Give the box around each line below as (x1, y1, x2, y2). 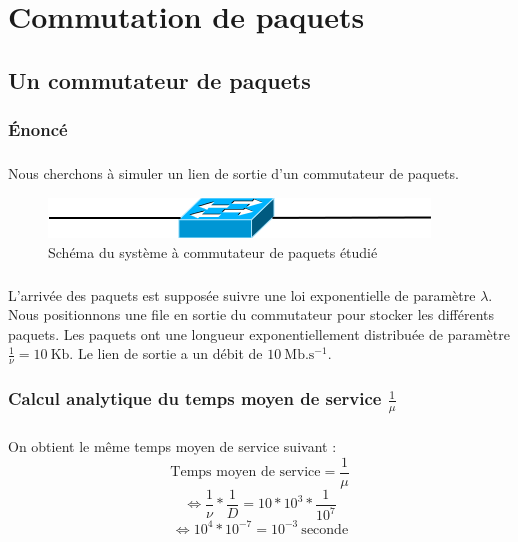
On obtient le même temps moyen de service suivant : (8, 436, 337, 457)
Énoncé (8, 117, 68, 142)
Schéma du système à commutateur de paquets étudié (48, 241, 378, 262)
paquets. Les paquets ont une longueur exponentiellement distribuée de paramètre (8, 323, 510, 344)
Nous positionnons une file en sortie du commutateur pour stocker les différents (8, 304, 495, 325)
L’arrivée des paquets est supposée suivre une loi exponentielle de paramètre (8, 284, 476, 305)
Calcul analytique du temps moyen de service (8, 386, 382, 411)
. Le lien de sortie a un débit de (69, 343, 263, 364)
